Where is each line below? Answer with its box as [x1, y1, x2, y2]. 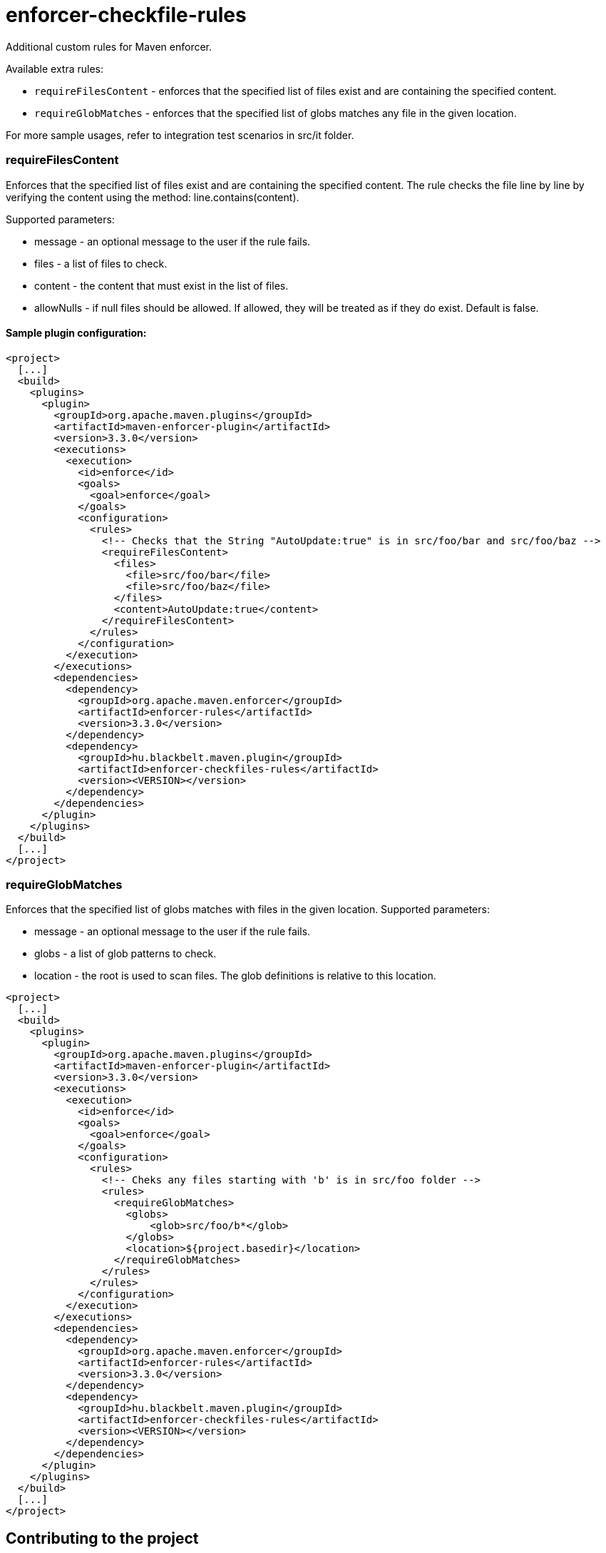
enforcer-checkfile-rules [6, 3, 247, 27]
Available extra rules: [6, 62, 104, 75]
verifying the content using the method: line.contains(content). [6, 190, 299, 203]
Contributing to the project [6, 1529, 199, 1547]
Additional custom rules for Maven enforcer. [6, 40, 212, 53]
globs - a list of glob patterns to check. [34, 947, 217, 960]
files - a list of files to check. [34, 257, 168, 270]
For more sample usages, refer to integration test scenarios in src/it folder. [6, 128, 354, 141]
